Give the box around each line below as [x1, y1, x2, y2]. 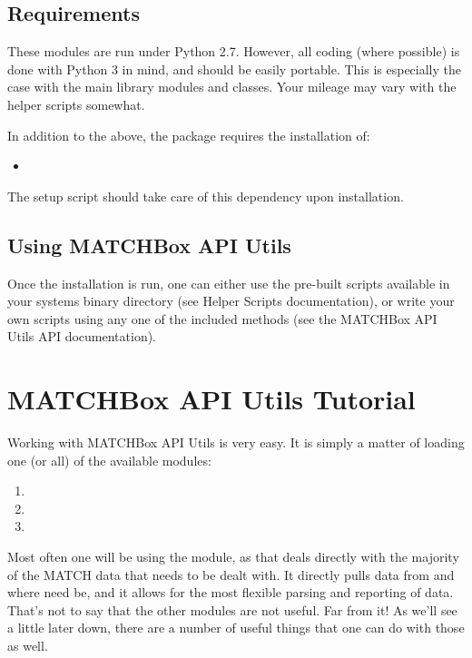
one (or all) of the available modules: [7, 450, 211, 469]
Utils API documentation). [7, 327, 157, 346]
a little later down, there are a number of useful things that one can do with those [7, 618, 465, 637]
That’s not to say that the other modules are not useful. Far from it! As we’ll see [7, 600, 457, 619]
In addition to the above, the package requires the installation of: [7, 125, 370, 144]
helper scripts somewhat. [7, 94, 145, 113]
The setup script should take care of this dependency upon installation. [7, 186, 404, 205]
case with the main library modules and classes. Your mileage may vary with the [7, 77, 457, 96]
